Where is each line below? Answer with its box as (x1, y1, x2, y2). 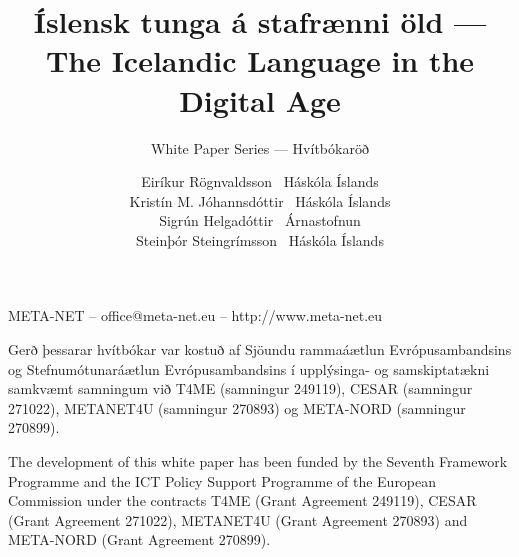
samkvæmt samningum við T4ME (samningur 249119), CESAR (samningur (8, 378, 473, 399)
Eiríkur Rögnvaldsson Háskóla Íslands (141, 171, 379, 192)
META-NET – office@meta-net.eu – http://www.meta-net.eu (8, 305, 383, 326)
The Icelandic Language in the (45, 40, 475, 81)
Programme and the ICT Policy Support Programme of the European (8, 470, 437, 491)
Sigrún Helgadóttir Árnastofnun (159, 210, 361, 231)
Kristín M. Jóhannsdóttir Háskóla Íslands (129, 190, 391, 211)
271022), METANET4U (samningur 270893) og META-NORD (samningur (8, 397, 466, 418)
